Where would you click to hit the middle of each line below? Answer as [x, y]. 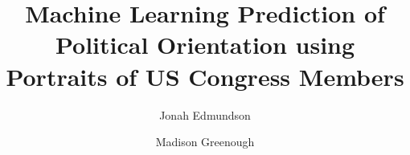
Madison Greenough [205, 142]
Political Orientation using [205, 45]
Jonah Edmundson [205, 114]
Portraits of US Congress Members [205, 76]
